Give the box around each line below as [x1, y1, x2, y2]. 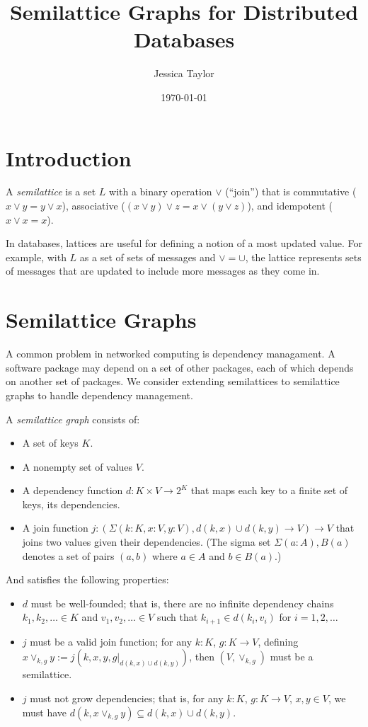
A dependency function [22, 483, 123, 498]
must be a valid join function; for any [30, 634, 192, 648]
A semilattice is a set [6, 184, 96, 199]
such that [156, 609, 198, 624]
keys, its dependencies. [22, 496, 120, 511]
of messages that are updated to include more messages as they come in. [6, 263, 320, 278]
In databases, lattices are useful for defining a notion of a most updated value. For [6, 236, 362, 251]
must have [22, 704, 67, 719]
